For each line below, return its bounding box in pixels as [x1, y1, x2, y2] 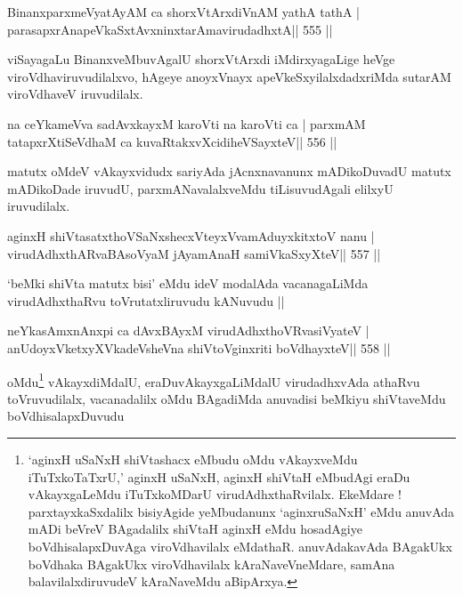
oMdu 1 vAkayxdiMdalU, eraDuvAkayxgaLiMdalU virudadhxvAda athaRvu [7, 369, 420, 391]
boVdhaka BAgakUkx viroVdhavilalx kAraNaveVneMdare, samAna [28, 554, 395, 573]
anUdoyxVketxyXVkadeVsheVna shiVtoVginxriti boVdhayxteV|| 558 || [7, 338, 391, 357]
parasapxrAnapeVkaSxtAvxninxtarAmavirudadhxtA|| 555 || [7, 20, 333, 38]
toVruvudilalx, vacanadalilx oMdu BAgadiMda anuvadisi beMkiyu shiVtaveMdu [7, 389, 446, 407]
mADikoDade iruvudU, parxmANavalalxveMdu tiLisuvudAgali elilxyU [7, 179, 394, 197]
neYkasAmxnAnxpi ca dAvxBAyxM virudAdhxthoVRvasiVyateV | [7, 321, 370, 340]
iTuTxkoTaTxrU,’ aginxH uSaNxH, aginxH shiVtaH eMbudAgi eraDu [28, 467, 410, 486]
